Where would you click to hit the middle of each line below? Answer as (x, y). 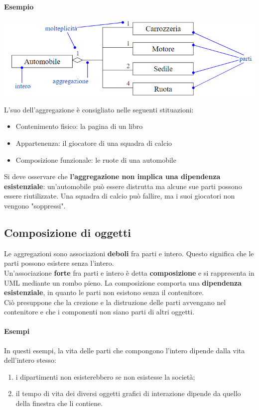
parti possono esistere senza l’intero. (59, 263)
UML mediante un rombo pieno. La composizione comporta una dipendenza (123, 282)
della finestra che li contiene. (59, 403)
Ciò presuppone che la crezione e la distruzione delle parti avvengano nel (115, 302)
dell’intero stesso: (30, 360)
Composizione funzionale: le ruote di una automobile (96, 159)
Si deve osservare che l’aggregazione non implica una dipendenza (112, 176)
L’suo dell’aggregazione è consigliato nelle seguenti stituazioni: (99, 109)
